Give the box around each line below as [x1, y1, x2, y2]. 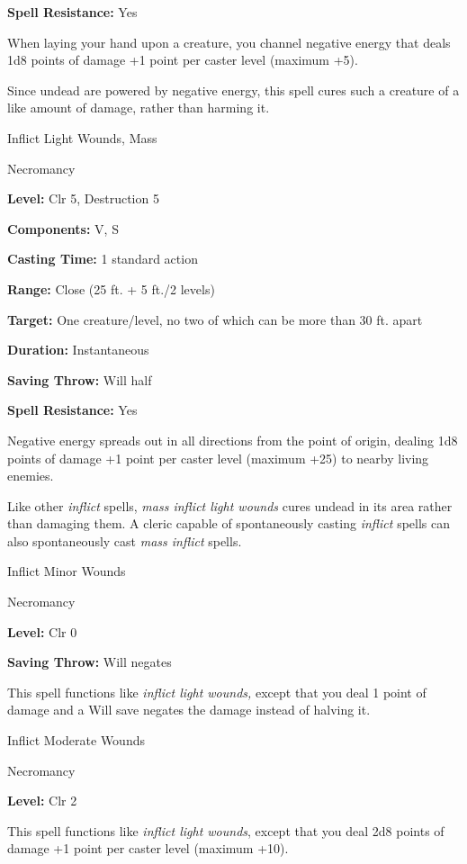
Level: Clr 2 [7, 791, 77, 810]
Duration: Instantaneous [7, 340, 149, 359]
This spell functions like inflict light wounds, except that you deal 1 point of [7, 682, 427, 701]
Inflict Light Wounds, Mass [7, 128, 157, 147]
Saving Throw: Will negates [7, 652, 172, 671]
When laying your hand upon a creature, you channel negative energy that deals [7, 32, 451, 51]
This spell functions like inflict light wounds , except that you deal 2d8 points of [7, 821, 445, 840]
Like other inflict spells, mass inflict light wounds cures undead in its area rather [7, 496, 453, 515]
